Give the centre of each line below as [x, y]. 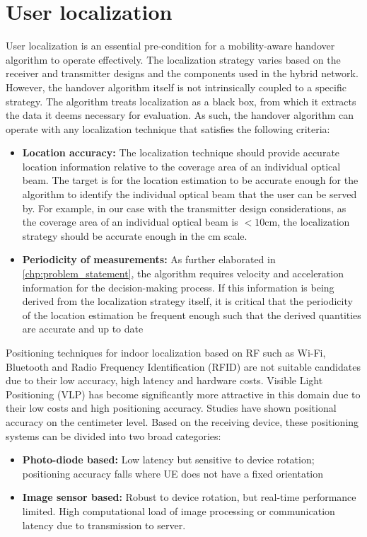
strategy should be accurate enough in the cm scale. [135, 235]
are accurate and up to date [83, 329]
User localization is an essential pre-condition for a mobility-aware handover [170, 46]
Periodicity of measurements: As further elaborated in [149, 259]
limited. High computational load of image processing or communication [179, 510]
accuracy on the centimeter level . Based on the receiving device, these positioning [182, 421]
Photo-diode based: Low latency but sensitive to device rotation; [168, 460]
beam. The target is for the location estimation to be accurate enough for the [190, 180]
